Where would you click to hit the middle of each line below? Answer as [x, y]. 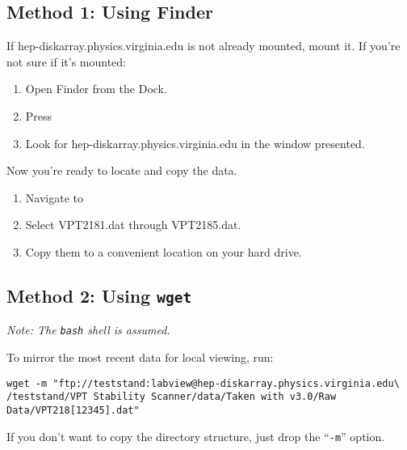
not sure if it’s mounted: [66, 61]
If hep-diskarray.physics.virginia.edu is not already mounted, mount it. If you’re [203, 46]
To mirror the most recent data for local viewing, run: [140, 357]
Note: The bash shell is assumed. [88, 330]
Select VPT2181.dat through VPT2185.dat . [133, 225]
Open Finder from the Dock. [96, 89]
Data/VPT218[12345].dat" [73, 410]
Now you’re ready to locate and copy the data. [122, 170]
